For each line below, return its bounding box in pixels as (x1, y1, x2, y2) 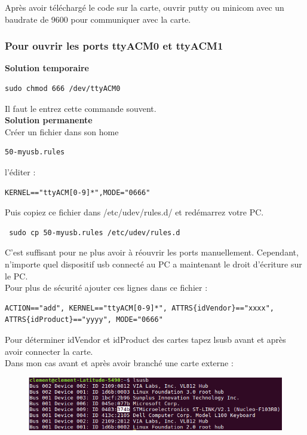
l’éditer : (5, 165, 36, 178)
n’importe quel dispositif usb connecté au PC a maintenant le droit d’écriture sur (5, 257, 302, 270)
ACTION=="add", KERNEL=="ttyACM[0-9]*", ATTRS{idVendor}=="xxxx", (5, 303, 275, 312)
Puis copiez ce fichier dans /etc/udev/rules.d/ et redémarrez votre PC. (5, 206, 264, 218)
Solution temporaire (5, 62, 89, 74)
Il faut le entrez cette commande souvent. (5, 102, 156, 114)
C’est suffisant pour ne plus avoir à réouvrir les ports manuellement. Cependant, (5, 246, 299, 258)
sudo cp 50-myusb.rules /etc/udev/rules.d (9, 228, 180, 237)
